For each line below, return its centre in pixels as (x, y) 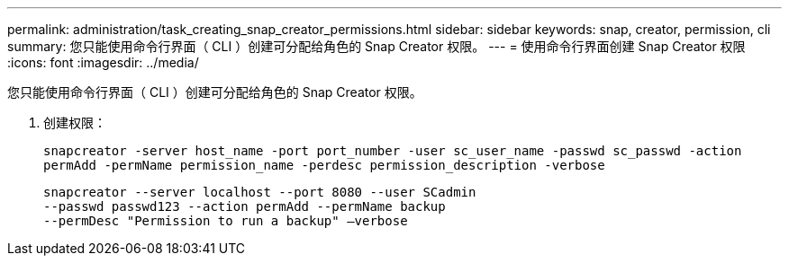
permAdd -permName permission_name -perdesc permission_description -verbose (324, 165)
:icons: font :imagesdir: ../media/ (103, 62)
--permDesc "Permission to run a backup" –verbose (226, 221)
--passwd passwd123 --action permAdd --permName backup (245, 206)
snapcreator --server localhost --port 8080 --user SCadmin (260, 192)
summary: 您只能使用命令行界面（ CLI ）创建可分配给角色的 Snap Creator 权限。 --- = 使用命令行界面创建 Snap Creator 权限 (376, 46)
